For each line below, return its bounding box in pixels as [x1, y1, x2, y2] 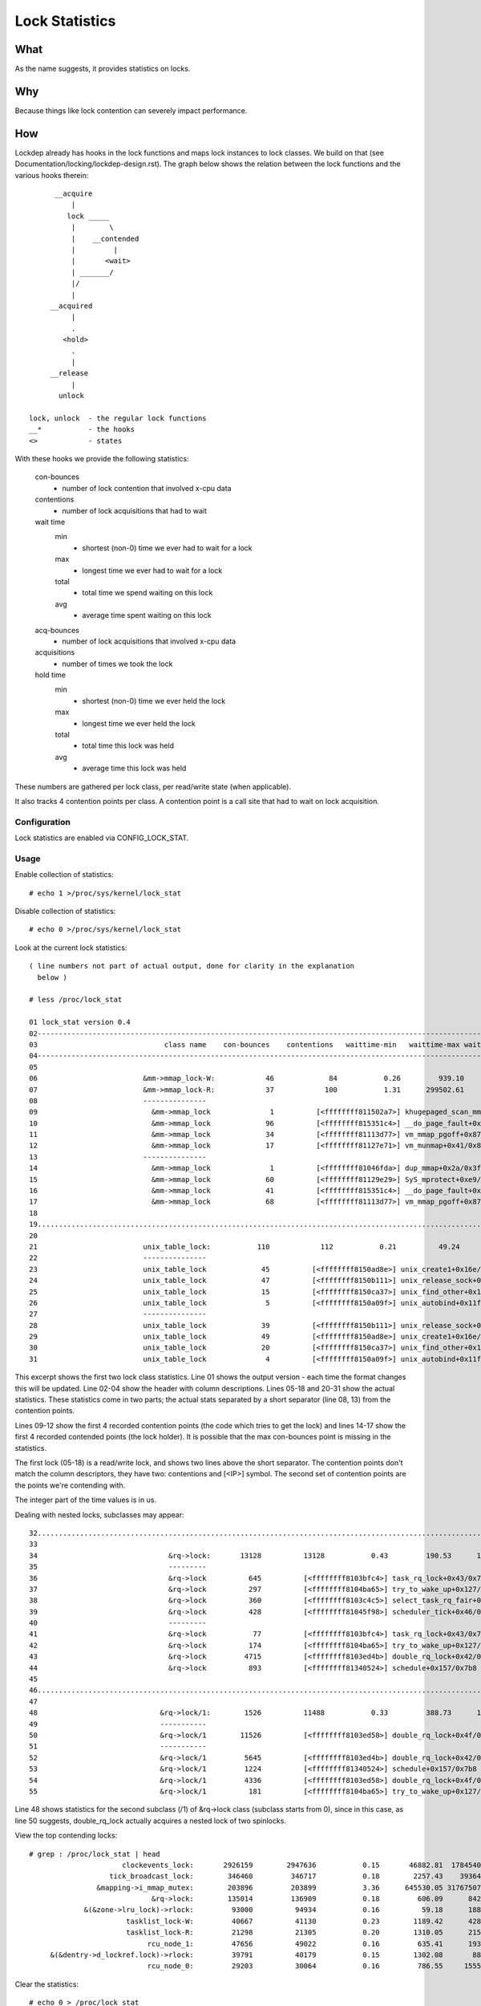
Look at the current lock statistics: [14, 943, 127, 952]
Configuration [14, 816, 71, 827]
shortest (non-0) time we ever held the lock [82, 696, 226, 705]
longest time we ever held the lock [82, 718, 196, 728]
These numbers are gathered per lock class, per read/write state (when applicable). [14, 782, 292, 791]
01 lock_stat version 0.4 [29, 1017, 131, 1027]
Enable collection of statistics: [14, 870, 114, 879]
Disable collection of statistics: [14, 907, 116, 916]
